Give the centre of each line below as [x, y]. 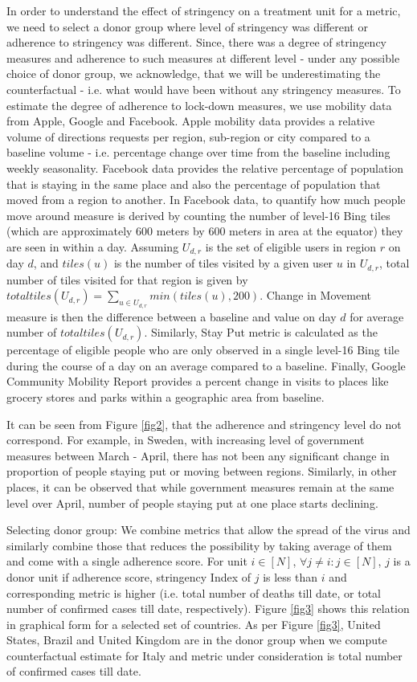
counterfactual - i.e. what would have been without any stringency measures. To [204, 89]
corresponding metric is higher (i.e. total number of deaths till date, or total [194, 592]
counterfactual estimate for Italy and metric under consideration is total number [204, 655]
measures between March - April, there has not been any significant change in [198, 455]
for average [377, 316]
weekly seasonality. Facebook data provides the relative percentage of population [205, 167]
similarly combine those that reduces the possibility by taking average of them [199, 545]
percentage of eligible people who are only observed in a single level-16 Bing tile [203, 350]
